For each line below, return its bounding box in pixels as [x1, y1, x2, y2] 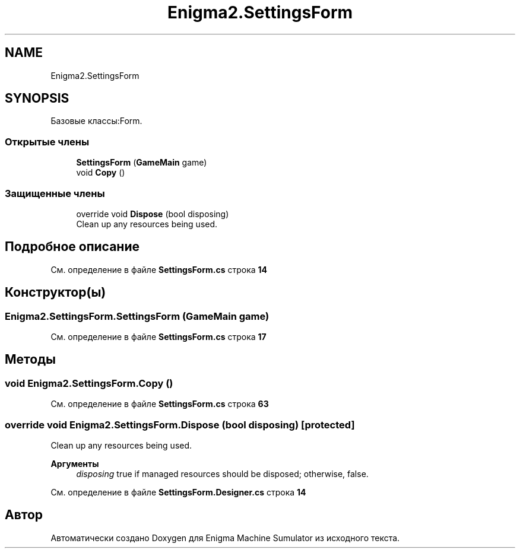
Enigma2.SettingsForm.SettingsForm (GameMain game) [5, 310, 269, 322]
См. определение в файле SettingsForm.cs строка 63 [50, 399, 269, 409]
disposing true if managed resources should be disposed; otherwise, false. [76, 468, 369, 479]
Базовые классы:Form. [50, 116, 142, 126]
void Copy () [76, 167, 125, 178]
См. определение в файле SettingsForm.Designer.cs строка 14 [50, 487, 306, 497]
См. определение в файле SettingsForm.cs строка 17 [50, 332, 267, 342]
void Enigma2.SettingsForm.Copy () [5, 377, 173, 389]
